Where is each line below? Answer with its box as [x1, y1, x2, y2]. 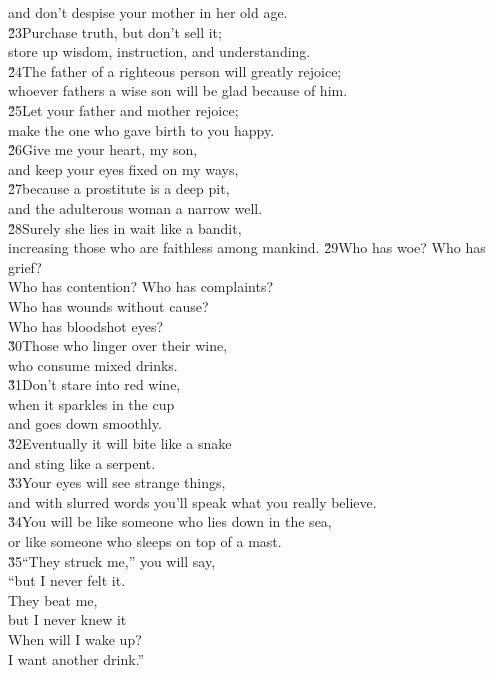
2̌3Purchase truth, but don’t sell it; [8, 21, 222, 42]
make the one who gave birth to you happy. [8, 119, 275, 140]
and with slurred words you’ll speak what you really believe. [8, 491, 377, 512]
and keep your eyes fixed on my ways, [8, 158, 239, 179]
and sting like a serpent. [8, 452, 156, 473]
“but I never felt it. [8, 570, 126, 591]
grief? [8, 256, 42, 277]
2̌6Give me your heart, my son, [8, 139, 198, 160]
